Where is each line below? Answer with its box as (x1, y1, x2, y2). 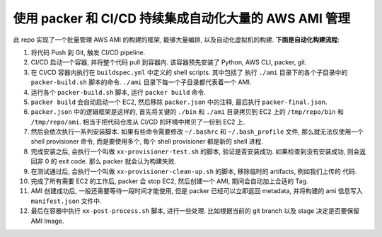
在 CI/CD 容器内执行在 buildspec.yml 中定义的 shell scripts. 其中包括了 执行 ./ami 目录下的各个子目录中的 (30, 68, 348, 76)
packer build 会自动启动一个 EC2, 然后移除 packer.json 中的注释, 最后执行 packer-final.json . (30, 98, 328, 106)
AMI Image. (30, 216, 64, 225)
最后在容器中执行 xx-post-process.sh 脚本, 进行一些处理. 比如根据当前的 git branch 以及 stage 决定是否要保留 (30, 207, 360, 215)
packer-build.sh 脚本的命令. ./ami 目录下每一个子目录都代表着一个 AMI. (30, 78, 252, 86)
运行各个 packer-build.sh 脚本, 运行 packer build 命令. (30, 88, 207, 96)
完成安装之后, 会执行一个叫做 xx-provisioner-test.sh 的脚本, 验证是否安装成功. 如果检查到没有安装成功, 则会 (30, 147, 360, 156)
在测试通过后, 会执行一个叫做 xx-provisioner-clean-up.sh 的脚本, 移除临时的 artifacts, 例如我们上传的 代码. (30, 167, 357, 175)
